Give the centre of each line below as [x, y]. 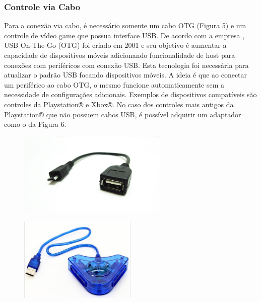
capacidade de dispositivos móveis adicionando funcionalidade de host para [120, 55]
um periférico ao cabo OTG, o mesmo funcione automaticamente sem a [114, 84]
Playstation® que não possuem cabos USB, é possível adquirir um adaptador [123, 114]
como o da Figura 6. [35, 124]
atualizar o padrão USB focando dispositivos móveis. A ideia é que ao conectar [126, 75]
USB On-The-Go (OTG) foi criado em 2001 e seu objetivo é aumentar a [115, 45]
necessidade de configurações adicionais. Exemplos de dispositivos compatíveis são [130, 94]
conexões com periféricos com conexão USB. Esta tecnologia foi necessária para [126, 65]
